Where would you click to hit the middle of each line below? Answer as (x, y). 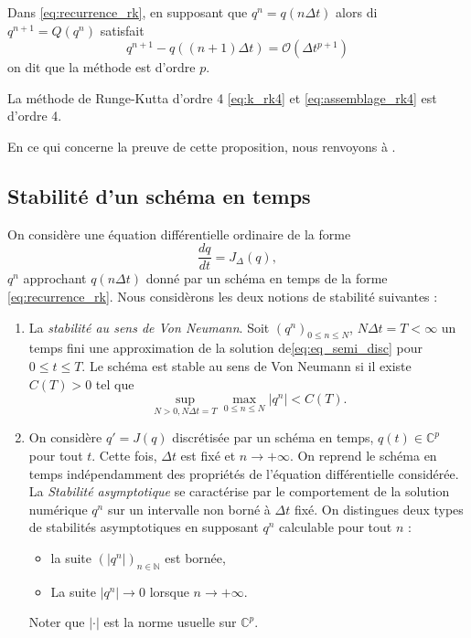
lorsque (169, 591)
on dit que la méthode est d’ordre (102, 67)
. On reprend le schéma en (363, 455)
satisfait (122, 30)
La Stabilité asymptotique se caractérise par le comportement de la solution (239, 491)
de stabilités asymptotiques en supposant (144, 527)
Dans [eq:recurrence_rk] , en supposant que (128, 12)
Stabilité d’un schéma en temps (159, 195)
